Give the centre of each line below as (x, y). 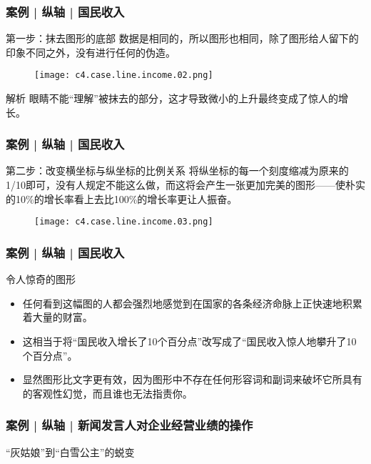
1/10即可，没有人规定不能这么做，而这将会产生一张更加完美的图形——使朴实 (185, 185)
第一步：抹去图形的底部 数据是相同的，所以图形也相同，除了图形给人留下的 (182, 38)
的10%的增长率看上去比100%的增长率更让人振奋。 (122, 198)
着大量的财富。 (57, 317)
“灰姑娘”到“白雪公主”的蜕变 (70, 451)
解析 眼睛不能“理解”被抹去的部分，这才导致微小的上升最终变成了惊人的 (172, 98)
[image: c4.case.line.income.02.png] (124, 75)
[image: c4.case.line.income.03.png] (124, 222)
